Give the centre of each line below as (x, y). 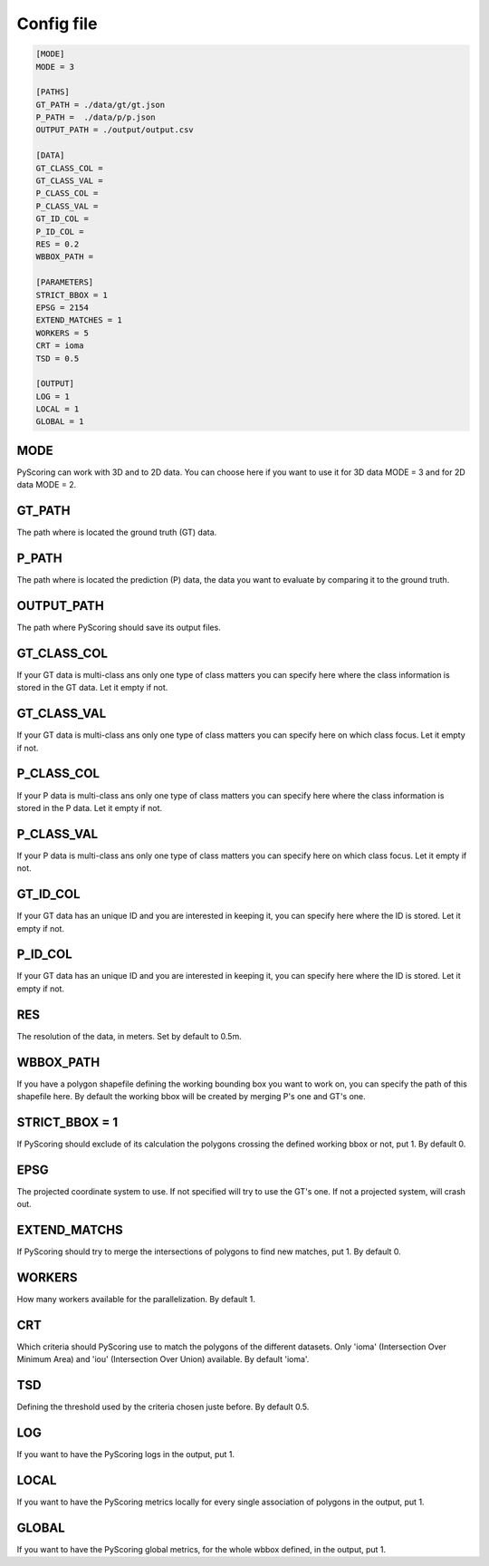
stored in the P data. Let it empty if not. (90, 807)
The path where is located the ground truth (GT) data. (117, 532)
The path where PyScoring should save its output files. (119, 628)
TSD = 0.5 (58, 358)
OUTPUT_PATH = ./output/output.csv (115, 130)
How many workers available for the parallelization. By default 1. (136, 1300)
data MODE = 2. (47, 485)
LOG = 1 (53, 396)
